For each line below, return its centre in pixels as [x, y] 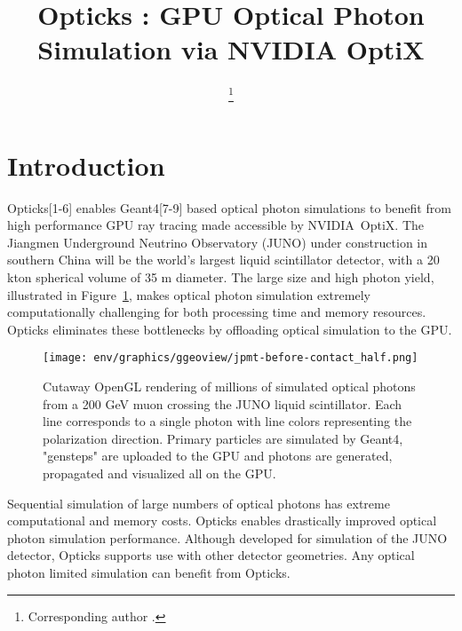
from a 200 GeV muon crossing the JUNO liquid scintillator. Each [223, 403]
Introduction [86, 165]
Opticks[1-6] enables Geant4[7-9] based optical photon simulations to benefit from [229, 207]
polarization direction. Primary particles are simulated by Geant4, [223, 438]
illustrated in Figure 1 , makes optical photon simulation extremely [189, 294]
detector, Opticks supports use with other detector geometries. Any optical [211, 555]
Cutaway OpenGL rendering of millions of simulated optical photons [229, 386]
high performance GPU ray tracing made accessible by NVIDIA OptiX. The [216, 225]
